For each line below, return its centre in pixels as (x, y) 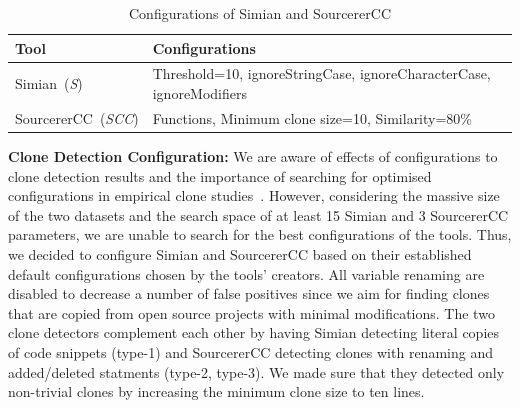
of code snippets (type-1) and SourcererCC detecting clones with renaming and (250, 351)
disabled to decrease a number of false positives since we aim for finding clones (249, 293)
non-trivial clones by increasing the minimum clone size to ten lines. (216, 391)
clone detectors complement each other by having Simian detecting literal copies (254, 332)
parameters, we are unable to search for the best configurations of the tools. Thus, (260, 234)
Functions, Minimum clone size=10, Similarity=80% (312, 117)
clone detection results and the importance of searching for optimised (220, 175)
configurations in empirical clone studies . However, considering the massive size (254, 195)
